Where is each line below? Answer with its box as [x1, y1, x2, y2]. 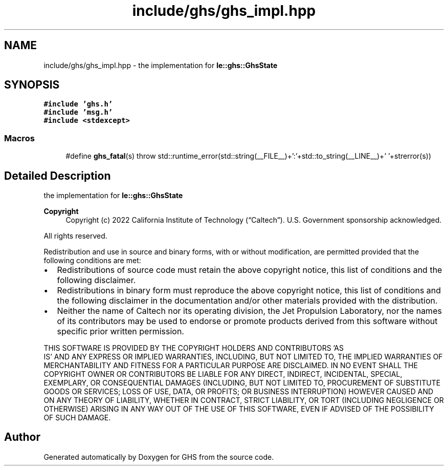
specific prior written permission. [57, 326, 184, 337]
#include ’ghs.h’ [43, 100, 113, 109]
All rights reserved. [43, 231, 107, 241]
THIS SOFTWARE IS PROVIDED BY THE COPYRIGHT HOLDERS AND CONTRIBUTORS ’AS [43, 344, 344, 353]
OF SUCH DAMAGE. [43, 413, 111, 422]
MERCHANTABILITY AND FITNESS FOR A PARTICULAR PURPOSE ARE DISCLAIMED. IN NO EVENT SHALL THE [43, 361, 418, 370]
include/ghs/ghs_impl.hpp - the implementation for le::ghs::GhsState [43, 60, 278, 70]
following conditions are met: [43, 256, 141, 265]
